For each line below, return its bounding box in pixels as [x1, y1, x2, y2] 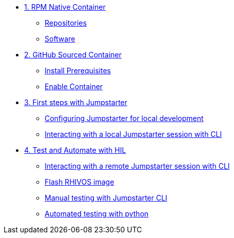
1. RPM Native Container [24, 3, 106, 11]
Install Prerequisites [45, 66, 111, 75]
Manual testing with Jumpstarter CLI [45, 193, 167, 202]
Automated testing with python [45, 209, 149, 218]
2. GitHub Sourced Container [24, 50, 122, 59]
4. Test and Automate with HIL [24, 146, 126, 154]
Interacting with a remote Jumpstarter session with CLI [45, 162, 230, 170]
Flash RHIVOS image [45, 177, 114, 186]
